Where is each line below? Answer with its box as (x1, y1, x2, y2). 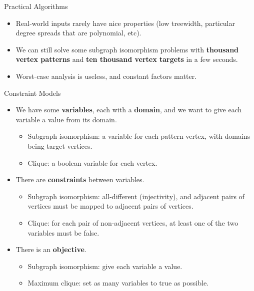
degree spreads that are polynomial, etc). (15, 27, 141, 38)
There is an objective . (15, 244, 86, 255)
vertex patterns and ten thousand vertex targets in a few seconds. (15, 54, 238, 64)
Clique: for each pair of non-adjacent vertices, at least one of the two (27, 217, 238, 228)
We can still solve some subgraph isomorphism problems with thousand (15, 44, 239, 54)
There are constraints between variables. (15, 174, 144, 185)
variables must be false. (27, 227, 99, 238)
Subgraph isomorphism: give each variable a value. (27, 261, 182, 271)
